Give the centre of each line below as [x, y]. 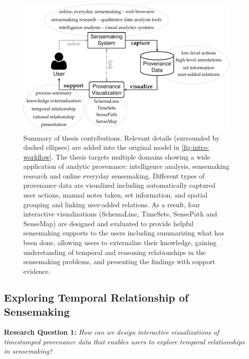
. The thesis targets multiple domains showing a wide [131, 156]
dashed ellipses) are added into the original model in [101, 147]
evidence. [37, 271]
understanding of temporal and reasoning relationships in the [115, 252]
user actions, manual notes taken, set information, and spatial [116, 195]
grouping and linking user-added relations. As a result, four [112, 204]
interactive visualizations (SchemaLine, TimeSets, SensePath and [120, 214]
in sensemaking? [28, 351]
